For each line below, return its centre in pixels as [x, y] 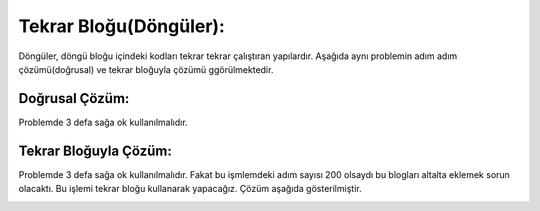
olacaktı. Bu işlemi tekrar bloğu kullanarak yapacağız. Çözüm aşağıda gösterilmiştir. [190, 189]
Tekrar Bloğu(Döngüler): [121, 26]
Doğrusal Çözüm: [74, 98]
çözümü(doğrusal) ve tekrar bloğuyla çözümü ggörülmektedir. [146, 69]
